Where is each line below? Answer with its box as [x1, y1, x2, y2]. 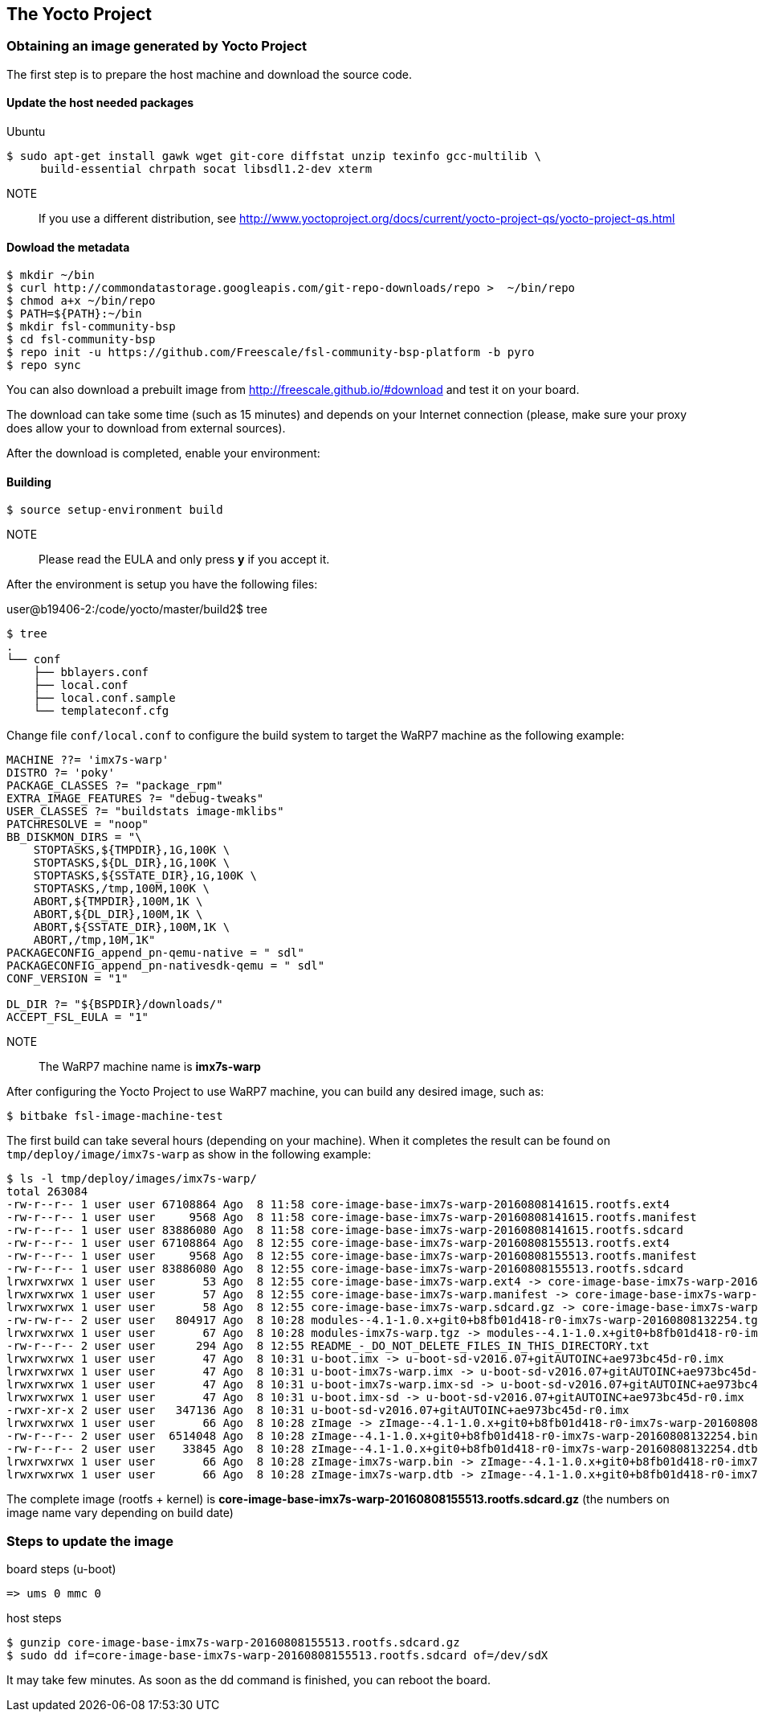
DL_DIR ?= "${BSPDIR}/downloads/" [6, 998, 223, 1011]
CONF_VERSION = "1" [6, 972, 128, 986]
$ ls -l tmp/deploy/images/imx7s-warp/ [6, 1172, 257, 1186]
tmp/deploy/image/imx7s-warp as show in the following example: [6, 1147, 371, 1162]
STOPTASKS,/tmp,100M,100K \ [33, 882, 210, 896]
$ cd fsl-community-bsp [6, 333, 156, 346]
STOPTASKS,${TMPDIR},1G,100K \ [33, 843, 230, 857]
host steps [6, 1611, 62, 1626]
